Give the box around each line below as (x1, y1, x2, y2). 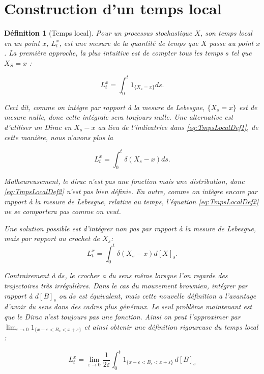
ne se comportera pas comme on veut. (4, 206, 121, 217)
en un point (4, 37, 40, 48)
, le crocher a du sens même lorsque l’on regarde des (65, 270, 228, 281)
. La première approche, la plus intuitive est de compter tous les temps (4, 47, 223, 58)
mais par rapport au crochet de (4, 233, 100, 244)
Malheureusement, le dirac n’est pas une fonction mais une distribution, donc (4, 176, 245, 186)
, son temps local (200, 28, 252, 38)
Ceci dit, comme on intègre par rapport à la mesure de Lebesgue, (4, 101, 205, 112)
